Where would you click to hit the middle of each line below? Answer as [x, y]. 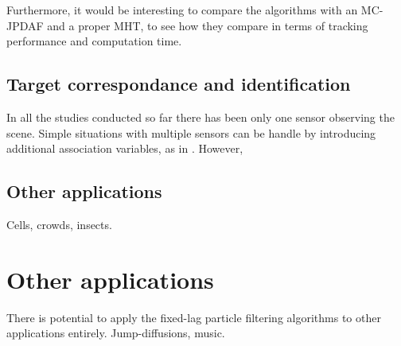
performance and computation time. [94, 41]
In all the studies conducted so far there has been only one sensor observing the [200, 117]
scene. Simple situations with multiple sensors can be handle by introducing [191, 132]
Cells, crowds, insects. [59, 224]
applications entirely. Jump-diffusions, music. [116, 333]
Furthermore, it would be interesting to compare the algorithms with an [182, 10]
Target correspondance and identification [179, 84]
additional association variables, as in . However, [125, 148]
